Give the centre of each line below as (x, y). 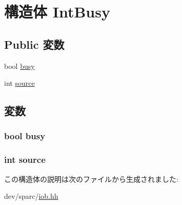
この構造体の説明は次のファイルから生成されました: (91, 179)
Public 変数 (34, 44)
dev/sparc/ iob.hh (31, 196)
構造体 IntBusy (57, 12)
